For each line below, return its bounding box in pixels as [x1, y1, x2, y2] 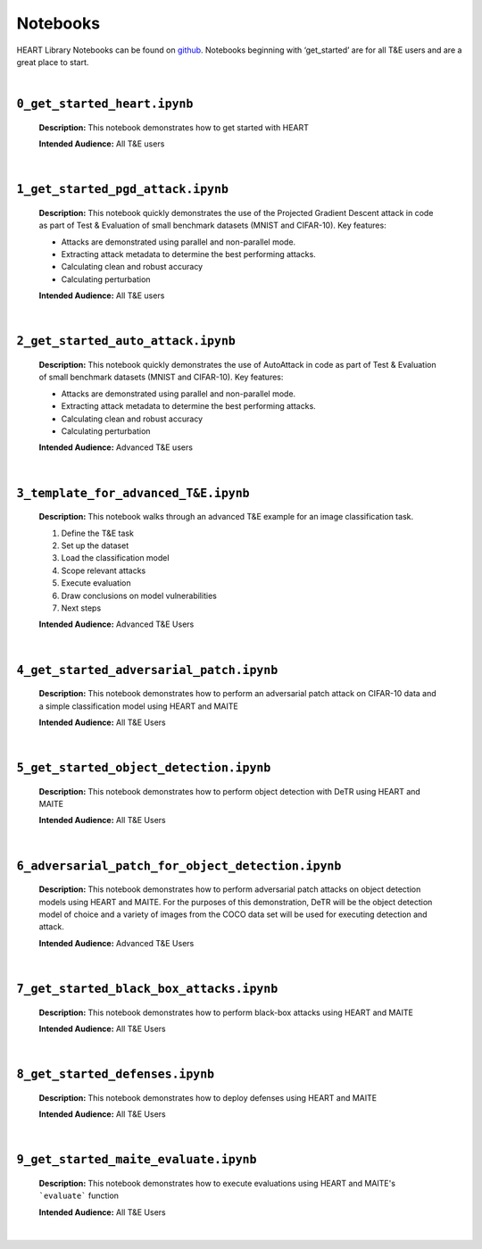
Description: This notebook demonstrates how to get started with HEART [38, 121, 310, 133]
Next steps [61, 603, 102, 613]
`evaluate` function [38, 1190, 120, 1201]
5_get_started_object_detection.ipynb [16, 761, 271, 776]
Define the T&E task [61, 528, 134, 538]
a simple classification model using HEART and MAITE [38, 701, 238, 712]
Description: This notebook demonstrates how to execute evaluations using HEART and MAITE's [38, 1178, 396, 1189]
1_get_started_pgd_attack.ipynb [16, 182, 229, 196]
